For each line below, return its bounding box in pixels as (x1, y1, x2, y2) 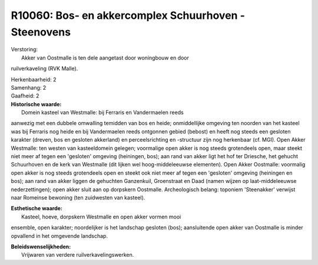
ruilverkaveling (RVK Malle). (11, 65, 78, 72)
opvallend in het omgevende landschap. (11, 232, 108, 239)
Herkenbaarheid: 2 (11, 76, 57, 83)
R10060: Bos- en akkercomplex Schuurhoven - (11, 9, 246, 22)
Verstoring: (11, 46, 38, 53)
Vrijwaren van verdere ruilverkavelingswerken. (21, 251, 134, 259)
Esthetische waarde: (11, 205, 63, 212)
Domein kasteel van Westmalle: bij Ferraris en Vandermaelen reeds (21, 109, 184, 116)
